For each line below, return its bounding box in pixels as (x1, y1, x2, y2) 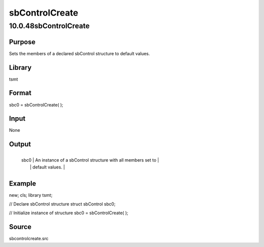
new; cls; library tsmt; (9, 192, 53, 198)
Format (9, 89, 32, 97)
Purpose (9, 38, 36, 46)
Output (9, 140, 31, 148)
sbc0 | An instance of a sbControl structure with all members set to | (21, 157, 159, 163)
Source (9, 223, 32, 231)
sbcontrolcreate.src (9, 236, 49, 242)
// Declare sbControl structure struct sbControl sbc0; (9, 201, 116, 207)
